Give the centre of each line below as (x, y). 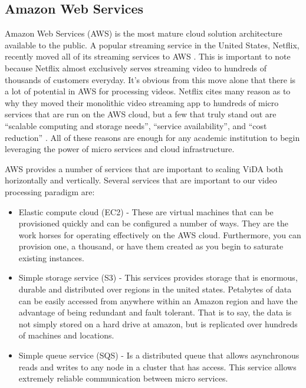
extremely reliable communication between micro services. (123, 378)
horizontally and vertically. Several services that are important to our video (141, 180)
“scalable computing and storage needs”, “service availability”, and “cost (136, 125)
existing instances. (51, 257)
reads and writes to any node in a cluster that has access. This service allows (157, 366)
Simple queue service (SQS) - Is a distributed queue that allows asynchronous (159, 355)
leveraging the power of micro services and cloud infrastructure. (120, 149)
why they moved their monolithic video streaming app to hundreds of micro (142, 102)
